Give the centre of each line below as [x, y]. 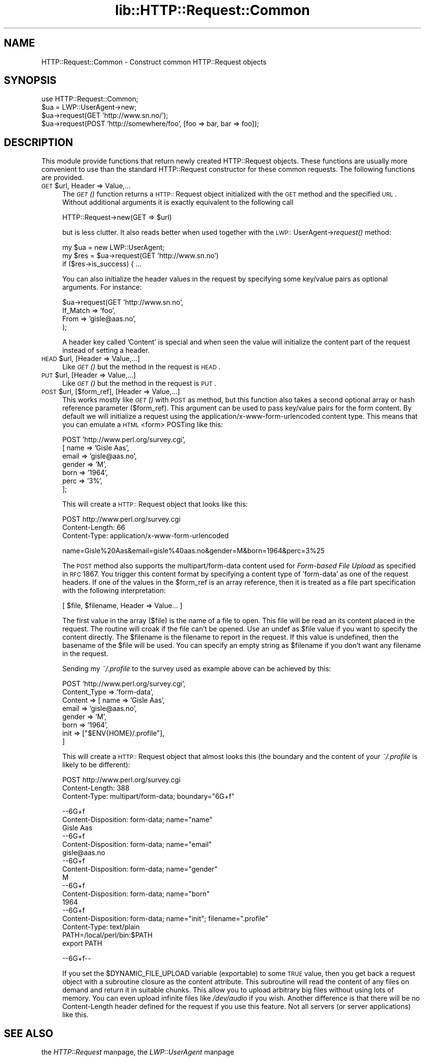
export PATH [82, 943]
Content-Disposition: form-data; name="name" [137, 820]
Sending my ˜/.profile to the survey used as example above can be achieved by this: [197, 669]
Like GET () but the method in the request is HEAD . [141, 367]
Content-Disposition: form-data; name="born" [136, 894]
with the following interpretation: [114, 591]
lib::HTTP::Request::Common [212, 10]
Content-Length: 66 [94, 528]
